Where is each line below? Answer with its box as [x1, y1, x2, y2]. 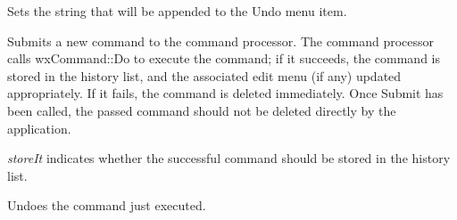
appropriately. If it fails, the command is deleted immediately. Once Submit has [7, 84, 444, 102]
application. [7, 118, 71, 137]
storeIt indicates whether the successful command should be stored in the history [7, 149, 451, 167]
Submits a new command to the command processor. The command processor [7, 31, 435, 50]
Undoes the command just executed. [7, 196, 206, 215]
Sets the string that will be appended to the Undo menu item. [7, 2, 347, 20]
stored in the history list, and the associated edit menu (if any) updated [7, 66, 402, 85]
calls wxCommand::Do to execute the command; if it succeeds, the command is [7, 49, 440, 68]
